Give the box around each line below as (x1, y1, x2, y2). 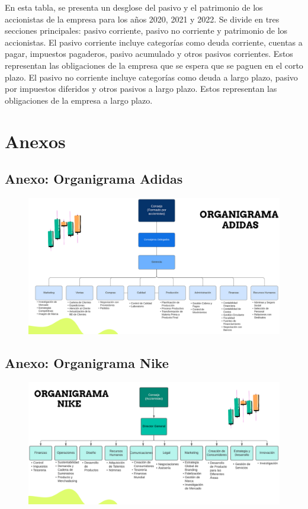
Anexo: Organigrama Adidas (5, 169, 183, 188)
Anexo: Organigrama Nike (5, 354, 169, 372)
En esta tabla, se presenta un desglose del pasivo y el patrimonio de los (5, 1, 263, 13)
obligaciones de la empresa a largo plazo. (5, 94, 153, 106)
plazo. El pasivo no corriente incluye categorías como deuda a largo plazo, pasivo (5, 71, 298, 83)
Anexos (5, 129, 66, 153)
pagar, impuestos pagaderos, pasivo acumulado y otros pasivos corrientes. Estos (5, 47, 293, 60)
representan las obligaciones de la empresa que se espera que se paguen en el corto (5, 59, 303, 71)
